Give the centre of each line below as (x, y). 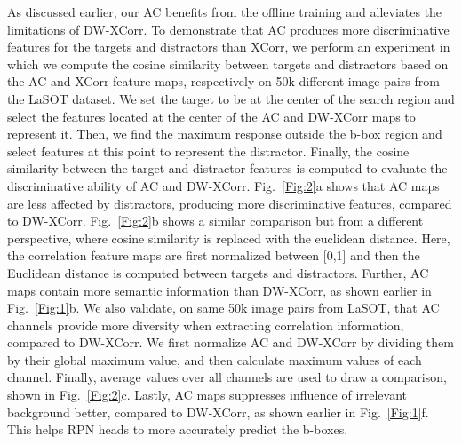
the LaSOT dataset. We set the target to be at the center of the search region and (231, 98)
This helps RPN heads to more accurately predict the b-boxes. (178, 429)
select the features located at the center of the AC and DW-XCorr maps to (211, 116)
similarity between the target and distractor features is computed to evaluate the (227, 168)
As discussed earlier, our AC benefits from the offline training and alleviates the (225, 12)
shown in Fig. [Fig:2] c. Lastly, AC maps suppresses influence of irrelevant (207, 395)
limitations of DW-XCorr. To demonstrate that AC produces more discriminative (228, 29)
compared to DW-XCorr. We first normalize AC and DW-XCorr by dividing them (231, 342)
